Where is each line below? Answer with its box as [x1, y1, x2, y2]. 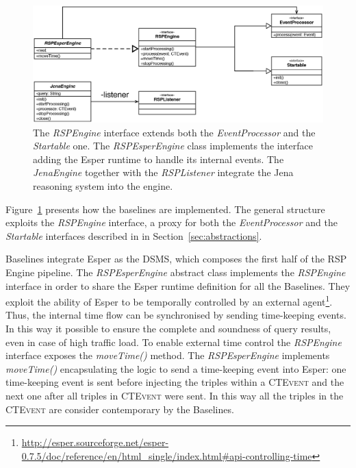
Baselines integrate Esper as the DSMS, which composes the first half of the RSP [5, 251, 347, 266]
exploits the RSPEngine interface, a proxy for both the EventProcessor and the [5, 215, 338, 230]
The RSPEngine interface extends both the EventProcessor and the [33, 125, 316, 139]
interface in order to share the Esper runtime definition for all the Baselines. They [5, 278, 351, 293]
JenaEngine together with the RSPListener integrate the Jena [33, 165, 294, 180]
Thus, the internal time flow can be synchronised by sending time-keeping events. [5, 308, 346, 322]
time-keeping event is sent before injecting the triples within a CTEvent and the [5, 375, 344, 389]
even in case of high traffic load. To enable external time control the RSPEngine [5, 334, 342, 349]
